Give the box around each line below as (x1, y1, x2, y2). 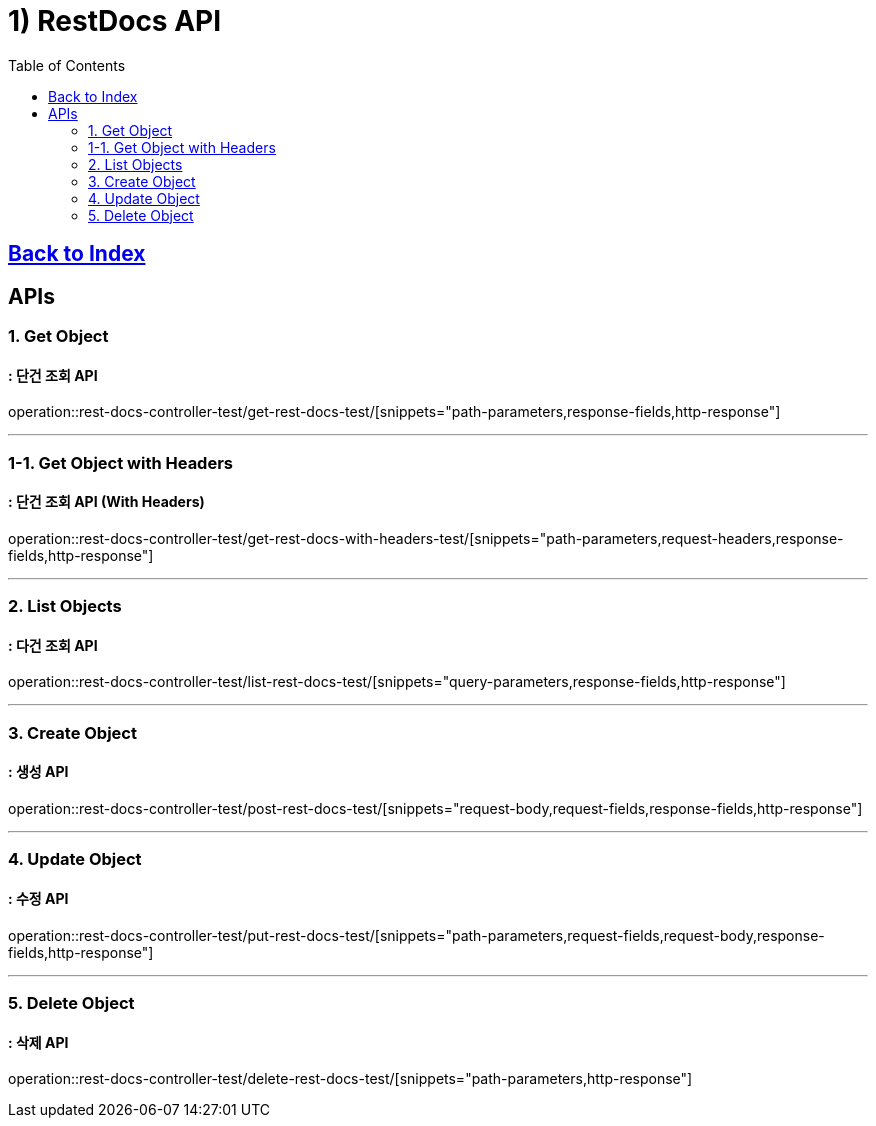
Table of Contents (8, 56, 126, 74)
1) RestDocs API (8, 4, 222, 38)
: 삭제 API (8, 1033, 69, 1051)
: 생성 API (8, 763, 69, 781)
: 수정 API (8, 890, 69, 907)
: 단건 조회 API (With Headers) (8, 493, 205, 511)
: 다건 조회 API (8, 636, 98, 654)
